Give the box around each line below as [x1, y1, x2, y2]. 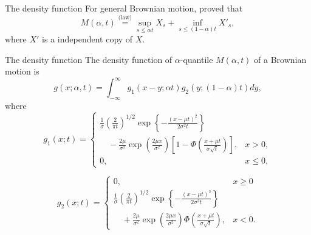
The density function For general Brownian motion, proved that [5, 2, 243, 14]
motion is [5, 65, 39, 78]
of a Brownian [254, 53, 307, 65]
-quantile [180, 53, 213, 65]
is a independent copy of [42, 33, 133, 45]
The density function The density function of [5, 53, 173, 65]
